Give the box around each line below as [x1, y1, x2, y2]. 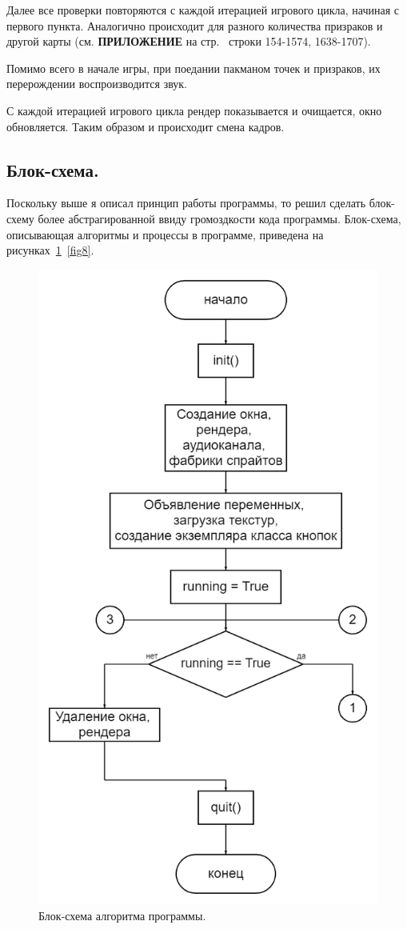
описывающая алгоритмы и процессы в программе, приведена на [6, 226, 324, 242]
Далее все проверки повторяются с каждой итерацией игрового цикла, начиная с [6, 2, 400, 18]
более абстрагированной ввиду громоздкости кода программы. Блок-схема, [38, 210, 401, 226]
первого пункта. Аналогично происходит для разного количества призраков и [6, 17, 383, 34]
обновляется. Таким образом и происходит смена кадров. [6, 118, 285, 134]
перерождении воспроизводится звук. [6, 75, 187, 92]
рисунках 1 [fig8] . [6, 242, 94, 258]
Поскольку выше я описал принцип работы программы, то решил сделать [6, 194, 366, 211]
